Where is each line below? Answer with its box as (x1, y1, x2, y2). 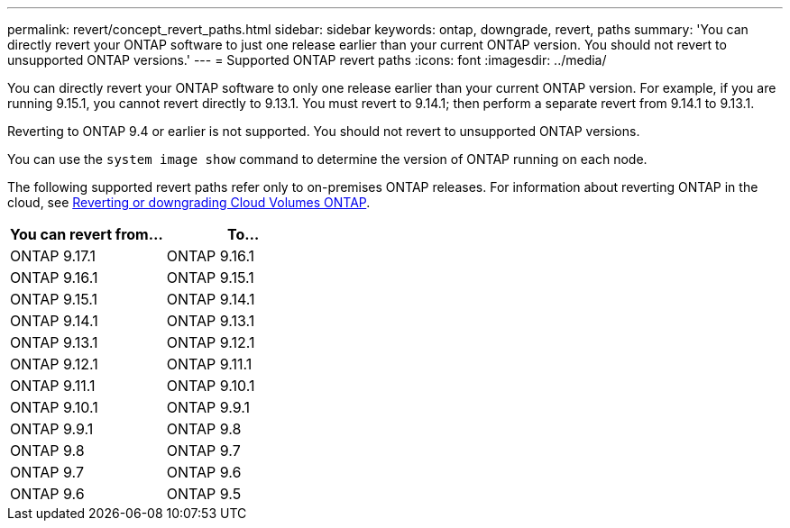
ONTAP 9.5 (166, 485, 242, 503)
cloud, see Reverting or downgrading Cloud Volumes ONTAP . (7, 195, 371, 210)
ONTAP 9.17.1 (10, 247, 96, 265)
